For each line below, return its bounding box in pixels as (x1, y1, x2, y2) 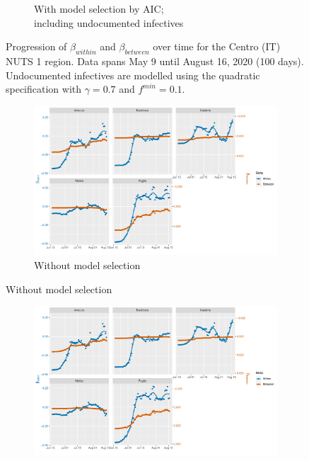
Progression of (6, 39, 67, 54)
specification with (6, 81, 82, 96)
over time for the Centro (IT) (153, 39, 281, 54)
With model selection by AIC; (34, 1, 164, 16)
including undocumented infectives (34, 15, 184, 30)
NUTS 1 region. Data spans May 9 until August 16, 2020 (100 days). (6, 53, 304, 68)
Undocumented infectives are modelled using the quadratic (6, 67, 260, 82)
